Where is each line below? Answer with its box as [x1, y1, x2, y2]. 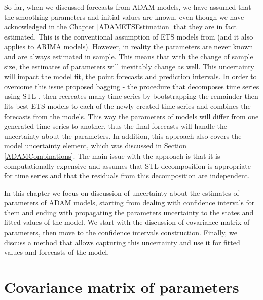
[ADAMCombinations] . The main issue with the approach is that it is [4, 150, 220, 161]
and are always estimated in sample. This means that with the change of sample [4, 51, 253, 61]
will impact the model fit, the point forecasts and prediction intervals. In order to [4, 71, 257, 82]
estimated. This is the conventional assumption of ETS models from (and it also [4, 31, 253, 42]
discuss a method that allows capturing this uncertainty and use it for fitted [4, 237, 240, 247]
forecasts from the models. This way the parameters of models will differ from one [4, 110, 259, 121]
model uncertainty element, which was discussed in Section [4, 140, 187, 151]
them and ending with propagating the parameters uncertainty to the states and [4, 207, 254, 217]
